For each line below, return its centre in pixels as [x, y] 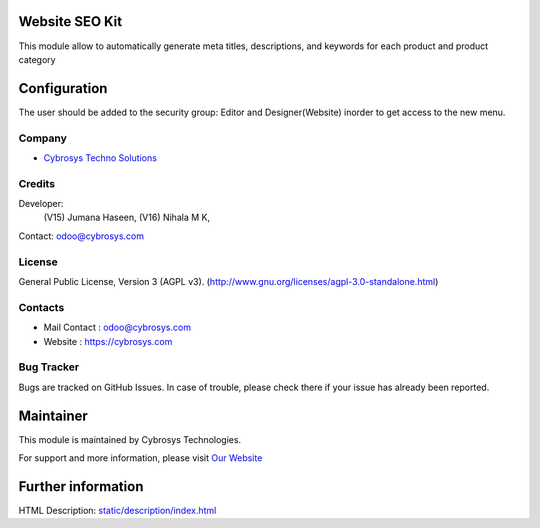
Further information [81, 486]
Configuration [63, 88]
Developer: [41, 204]
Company [42, 138]
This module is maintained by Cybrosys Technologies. [130, 439]
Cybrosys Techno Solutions [100, 157]
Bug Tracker [49, 367]
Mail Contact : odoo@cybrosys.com [117, 327]
